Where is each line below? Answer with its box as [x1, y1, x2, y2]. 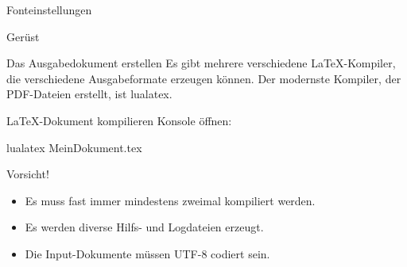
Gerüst [6, 28, 40, 44]
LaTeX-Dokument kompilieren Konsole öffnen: [6, 112, 232, 128]
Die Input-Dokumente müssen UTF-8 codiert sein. [25, 245, 270, 261]
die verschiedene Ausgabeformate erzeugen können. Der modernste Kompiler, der [6, 70, 401, 86]
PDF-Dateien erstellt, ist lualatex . [6, 86, 172, 102]
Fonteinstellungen [6, 2, 92, 17]
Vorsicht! [6, 166, 49, 182]
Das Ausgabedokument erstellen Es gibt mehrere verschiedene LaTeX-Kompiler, [6, 55, 396, 71]
